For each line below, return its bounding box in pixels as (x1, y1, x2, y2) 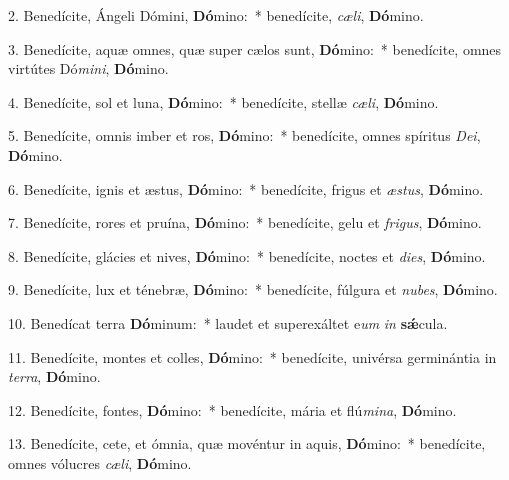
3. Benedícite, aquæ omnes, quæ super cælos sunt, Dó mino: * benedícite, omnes (8, 38, 502, 59)
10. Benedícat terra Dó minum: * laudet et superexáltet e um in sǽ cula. (8, 312, 448, 333)
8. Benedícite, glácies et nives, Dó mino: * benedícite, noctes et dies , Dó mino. (8, 245, 486, 266)
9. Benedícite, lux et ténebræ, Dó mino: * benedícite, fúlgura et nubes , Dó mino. (8, 279, 498, 300)
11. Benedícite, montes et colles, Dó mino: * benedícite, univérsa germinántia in (8, 346, 497, 367)
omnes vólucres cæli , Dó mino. (8, 452, 192, 473)
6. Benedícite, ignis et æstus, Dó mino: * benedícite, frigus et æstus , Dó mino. (8, 178, 484, 199)
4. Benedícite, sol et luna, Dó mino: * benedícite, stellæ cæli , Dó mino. (8, 91, 439, 112)
